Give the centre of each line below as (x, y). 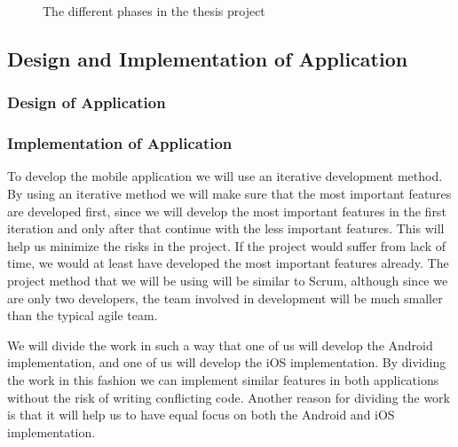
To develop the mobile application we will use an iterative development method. (225, 176)
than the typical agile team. (83, 315)
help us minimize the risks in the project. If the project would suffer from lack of (226, 245)
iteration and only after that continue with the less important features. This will (226, 228)
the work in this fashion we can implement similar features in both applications (223, 379)
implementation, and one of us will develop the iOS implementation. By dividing (227, 362)
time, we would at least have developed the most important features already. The (228, 263)
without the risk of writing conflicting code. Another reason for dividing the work (229, 397)
